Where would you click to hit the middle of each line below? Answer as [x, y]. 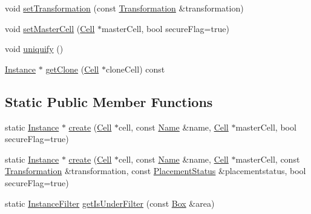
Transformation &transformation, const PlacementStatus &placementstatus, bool [155, 171]
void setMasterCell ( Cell [50, 28]
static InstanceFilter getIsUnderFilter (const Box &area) [110, 203]
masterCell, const [268, 159]
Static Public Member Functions [109, 101]
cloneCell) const [135, 69]
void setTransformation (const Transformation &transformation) [124, 8]
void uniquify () [34, 49]
